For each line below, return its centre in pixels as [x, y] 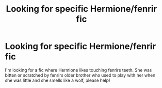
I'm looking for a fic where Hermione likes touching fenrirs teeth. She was [78, 70]
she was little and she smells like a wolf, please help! [57, 80]
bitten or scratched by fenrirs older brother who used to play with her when [80, 75]
